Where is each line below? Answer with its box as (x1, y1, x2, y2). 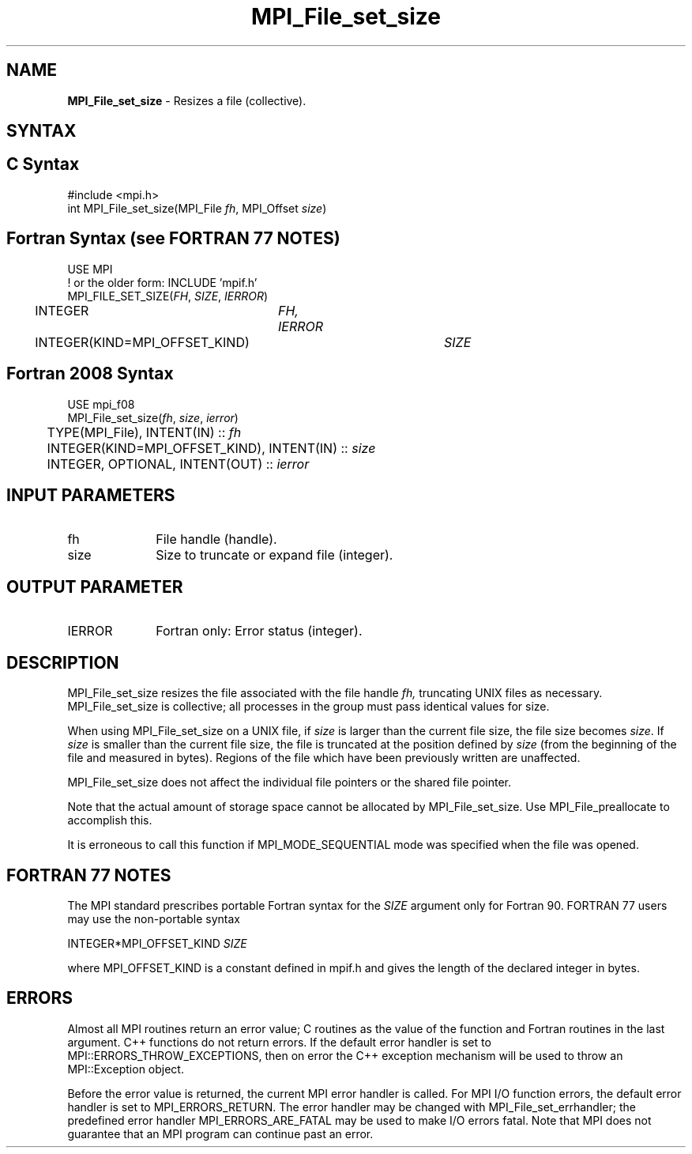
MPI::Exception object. (67, 1062, 184, 1076)
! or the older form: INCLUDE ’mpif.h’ (67, 275, 258, 289)
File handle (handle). (156, 531, 277, 548)
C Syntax (6, 154, 80, 175)
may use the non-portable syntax (67, 911, 240, 926)
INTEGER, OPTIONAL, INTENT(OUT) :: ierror (47, 455, 310, 472)
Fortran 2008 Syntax (6, 364, 174, 384)
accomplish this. (67, 813, 152, 828)
